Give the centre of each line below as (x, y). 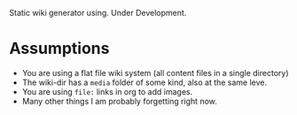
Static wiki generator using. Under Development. (98, 13)
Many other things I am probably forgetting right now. (119, 101)
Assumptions (59, 49)
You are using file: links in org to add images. (107, 91)
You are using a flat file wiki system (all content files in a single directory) (156, 73)
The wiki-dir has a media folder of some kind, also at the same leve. (145, 82)
